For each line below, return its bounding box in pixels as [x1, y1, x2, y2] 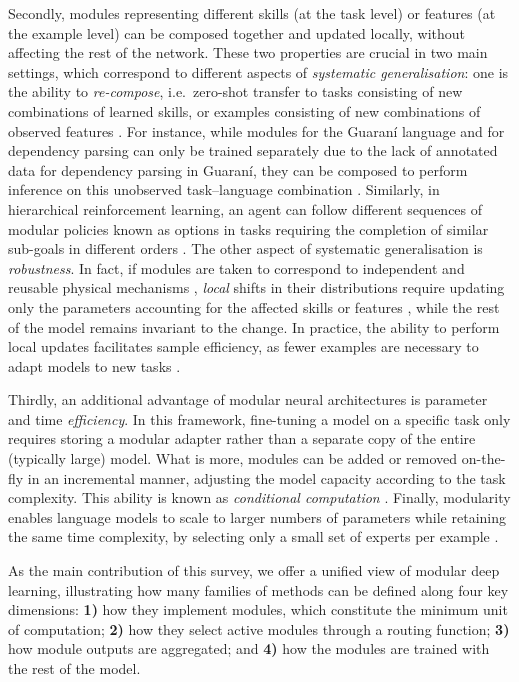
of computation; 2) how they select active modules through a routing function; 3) [8, 618, 510, 639]
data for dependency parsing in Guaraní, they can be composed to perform [8, 159, 468, 180]
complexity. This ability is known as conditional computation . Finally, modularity [8, 487, 511, 508]
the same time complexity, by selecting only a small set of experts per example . [8, 526, 499, 547]
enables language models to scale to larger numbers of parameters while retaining [8, 506, 506, 527]
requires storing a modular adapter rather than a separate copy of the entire [8, 428, 476, 449]
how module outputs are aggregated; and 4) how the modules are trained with [8, 638, 490, 659]
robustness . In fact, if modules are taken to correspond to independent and [8, 257, 465, 278]
